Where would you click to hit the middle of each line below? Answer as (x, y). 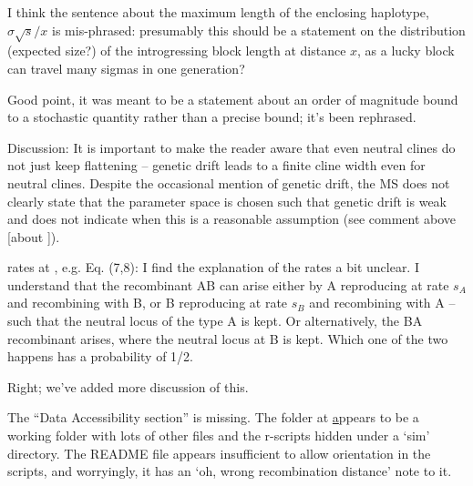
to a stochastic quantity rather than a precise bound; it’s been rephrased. (212, 117)
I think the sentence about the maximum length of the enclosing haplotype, (218, 12)
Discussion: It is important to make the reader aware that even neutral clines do (231, 147)
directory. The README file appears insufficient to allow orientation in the (219, 453)
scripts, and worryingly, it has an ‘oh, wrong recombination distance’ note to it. (230, 471)
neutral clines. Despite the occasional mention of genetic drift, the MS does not (229, 182)
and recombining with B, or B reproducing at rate (148, 303)
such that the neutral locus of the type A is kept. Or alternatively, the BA (215, 321)
